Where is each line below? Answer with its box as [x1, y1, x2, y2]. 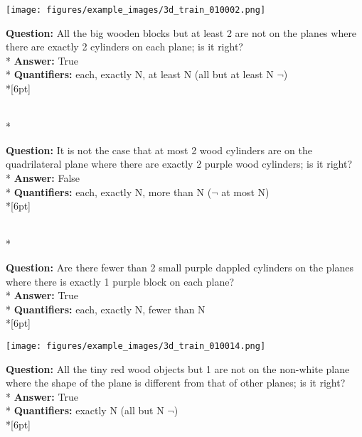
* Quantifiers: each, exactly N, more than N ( [6, 184, 212, 199]
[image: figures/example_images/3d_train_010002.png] [6, 5, 266, 15]
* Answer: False [6, 171, 80, 185]
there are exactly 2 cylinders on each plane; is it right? [6, 39, 243, 54]
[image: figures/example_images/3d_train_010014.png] [6, 340, 266, 351]
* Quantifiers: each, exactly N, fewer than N [6, 301, 206, 316]
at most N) [221, 184, 270, 199]
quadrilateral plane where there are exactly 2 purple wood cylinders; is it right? [6, 156, 352, 171]
